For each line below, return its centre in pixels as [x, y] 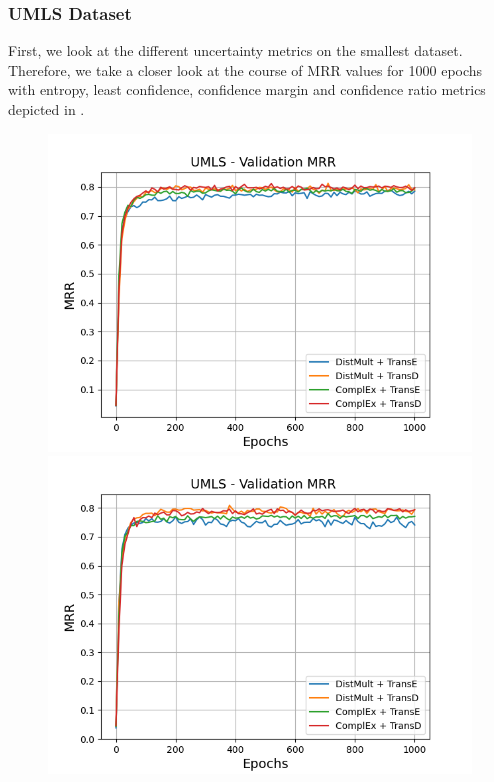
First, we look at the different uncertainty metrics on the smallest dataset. [235, 50]
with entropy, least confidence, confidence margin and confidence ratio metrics [247, 89]
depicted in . [46, 109]
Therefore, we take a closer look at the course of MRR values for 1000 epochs [245, 69]
